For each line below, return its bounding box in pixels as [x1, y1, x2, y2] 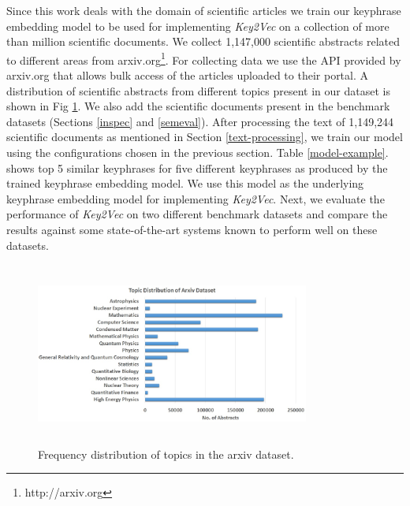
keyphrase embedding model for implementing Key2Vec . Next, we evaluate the [6, 190, 385, 206]
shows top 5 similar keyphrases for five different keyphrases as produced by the [6, 159, 388, 176]
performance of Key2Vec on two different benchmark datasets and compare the [6, 206, 388, 222]
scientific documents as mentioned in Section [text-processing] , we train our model [6, 128, 403, 145]
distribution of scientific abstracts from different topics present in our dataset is [6, 82, 390, 99]
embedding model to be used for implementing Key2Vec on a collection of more [6, 17, 389, 34]
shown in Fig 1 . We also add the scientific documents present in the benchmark [6, 98, 390, 114]
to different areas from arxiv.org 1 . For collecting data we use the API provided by [6, 49, 401, 68]
